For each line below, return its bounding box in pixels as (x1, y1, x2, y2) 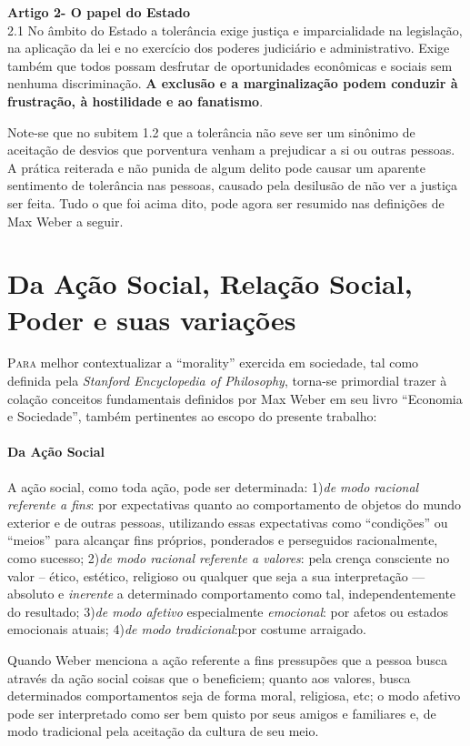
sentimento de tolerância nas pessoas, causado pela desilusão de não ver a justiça (7, 176, 457, 195)
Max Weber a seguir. (7, 211, 124, 230)
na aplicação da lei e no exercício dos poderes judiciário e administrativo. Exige (7, 38, 450, 57)
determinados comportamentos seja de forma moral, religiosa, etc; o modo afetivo (7, 686, 461, 705)
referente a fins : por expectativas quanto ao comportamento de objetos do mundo (7, 495, 462, 514)
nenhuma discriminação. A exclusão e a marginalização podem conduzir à (7, 74, 458, 93)
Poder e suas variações (7, 300, 296, 338)
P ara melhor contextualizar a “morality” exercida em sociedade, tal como (7, 353, 419, 372)
